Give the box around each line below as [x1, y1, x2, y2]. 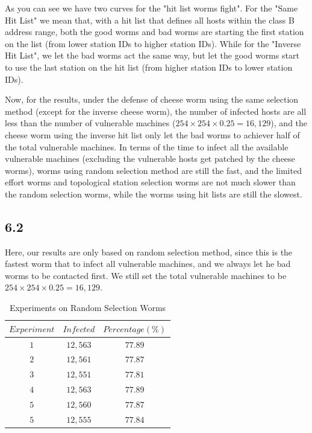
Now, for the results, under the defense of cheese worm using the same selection [5, 93, 299, 106]
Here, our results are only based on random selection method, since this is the [5, 245, 293, 258]
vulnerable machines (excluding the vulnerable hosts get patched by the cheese [5, 152, 295, 165]
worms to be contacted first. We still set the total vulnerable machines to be [5, 269, 287, 281]
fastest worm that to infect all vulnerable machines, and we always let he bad [5, 257, 291, 270]
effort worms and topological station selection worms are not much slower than [5, 176, 296, 188]
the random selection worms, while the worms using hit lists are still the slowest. [5, 187, 302, 200]
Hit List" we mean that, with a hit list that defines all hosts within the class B [5, 13, 295, 26]
